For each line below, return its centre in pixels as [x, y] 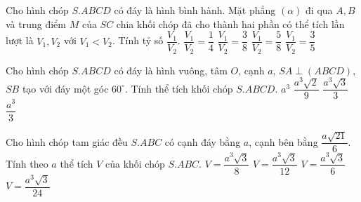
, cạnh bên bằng [283, 141]
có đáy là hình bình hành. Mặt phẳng [195, 10]
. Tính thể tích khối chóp [179, 88]
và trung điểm [36, 23]
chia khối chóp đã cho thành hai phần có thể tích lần [230, 23]
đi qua [319, 10]
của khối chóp [135, 163]
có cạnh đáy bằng [203, 141]
